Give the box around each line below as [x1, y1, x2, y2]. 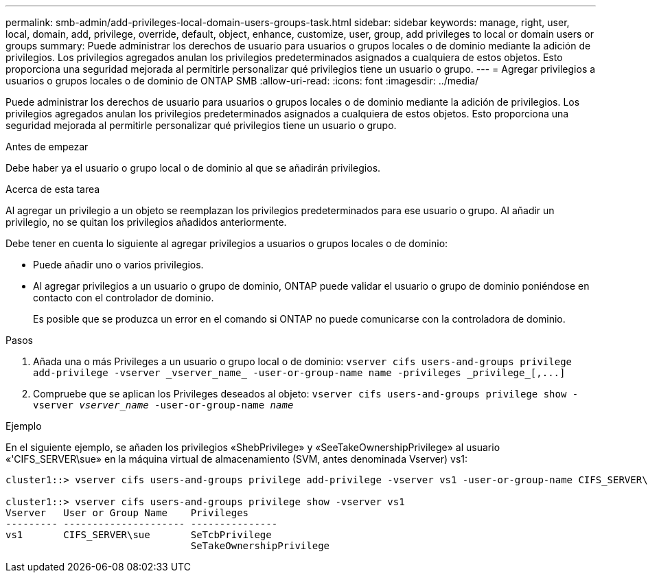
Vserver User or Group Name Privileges [5, 507, 249, 518]
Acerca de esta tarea [5, 183, 100, 195]
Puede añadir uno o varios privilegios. [33, 259, 204, 270]
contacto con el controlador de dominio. [33, 292, 214, 303]
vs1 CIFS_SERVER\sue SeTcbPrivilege [5, 529, 272, 540]
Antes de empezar [5, 141, 89, 152]
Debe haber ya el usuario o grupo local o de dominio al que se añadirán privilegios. [5, 162, 381, 174]
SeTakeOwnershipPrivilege [190, 540, 330, 551]
